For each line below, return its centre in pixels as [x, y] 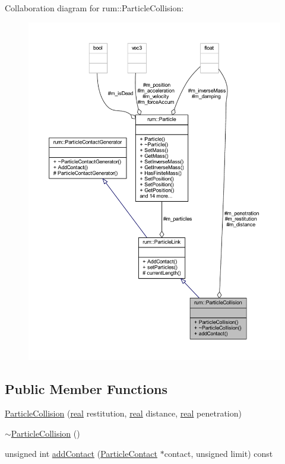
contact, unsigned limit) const [218, 453]
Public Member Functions [86, 388]
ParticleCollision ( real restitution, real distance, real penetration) [123, 413]
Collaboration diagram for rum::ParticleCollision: [94, 8]
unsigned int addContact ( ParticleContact [81, 453]
